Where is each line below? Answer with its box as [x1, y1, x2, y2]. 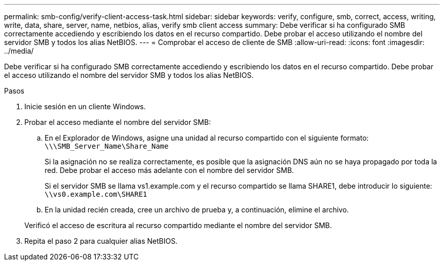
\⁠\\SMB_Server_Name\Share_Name [45, 142, 169, 150]
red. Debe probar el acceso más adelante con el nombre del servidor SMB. [45, 166, 294, 174]
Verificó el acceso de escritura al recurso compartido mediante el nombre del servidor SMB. [24, 221, 332, 230]
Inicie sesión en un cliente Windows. [24, 102, 146, 111]
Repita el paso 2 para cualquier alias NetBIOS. [24, 237, 178, 245]
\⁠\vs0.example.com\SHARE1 [45, 190, 147, 198]
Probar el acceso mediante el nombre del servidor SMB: [24, 118, 211, 126]
